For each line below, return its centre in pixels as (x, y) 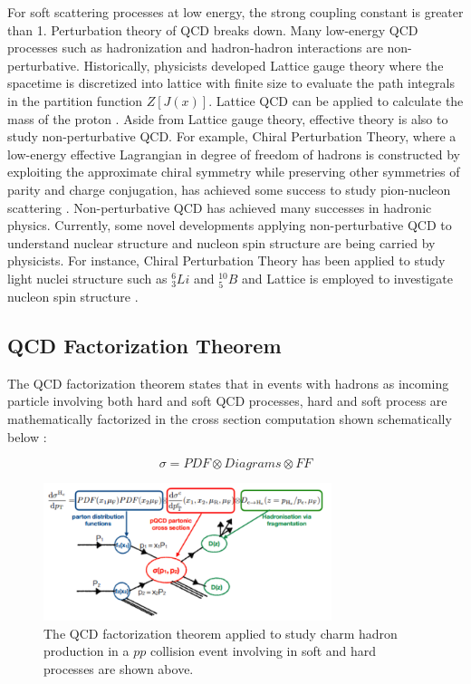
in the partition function (75, 100)
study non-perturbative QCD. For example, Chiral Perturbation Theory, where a (232, 136)
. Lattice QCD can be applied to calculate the (336, 100)
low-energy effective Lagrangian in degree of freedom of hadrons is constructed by (234, 154)
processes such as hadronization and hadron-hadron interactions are (195, 48)
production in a (87, 651)
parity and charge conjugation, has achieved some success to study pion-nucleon (229, 189)
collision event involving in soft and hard (263, 651)
